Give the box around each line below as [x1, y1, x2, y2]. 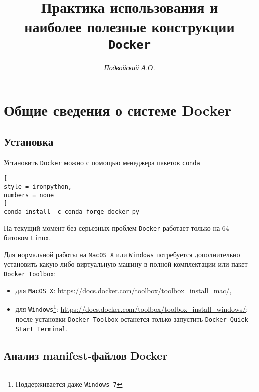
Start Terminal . [15, 323, 68, 334]
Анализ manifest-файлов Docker [4, 348, 168, 363]
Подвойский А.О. [104, 62, 155, 72]
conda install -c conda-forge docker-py [4, 208, 140, 215]
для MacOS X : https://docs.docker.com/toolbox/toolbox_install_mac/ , [15, 285, 232, 295]
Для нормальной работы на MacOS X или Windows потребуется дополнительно [4, 249, 240, 259]
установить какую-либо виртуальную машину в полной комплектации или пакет [4, 259, 248, 269]
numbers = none [4, 191, 54, 199]
